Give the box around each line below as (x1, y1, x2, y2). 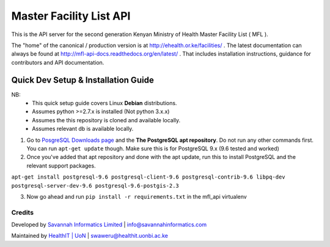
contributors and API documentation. (11, 59, 105, 66)
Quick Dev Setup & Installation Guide (11, 75, 154, 85)
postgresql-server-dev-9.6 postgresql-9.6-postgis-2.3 (11, 182, 180, 189)
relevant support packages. (26, 162, 96, 169)
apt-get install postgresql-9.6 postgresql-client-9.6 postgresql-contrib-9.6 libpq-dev (11, 174, 285, 180)
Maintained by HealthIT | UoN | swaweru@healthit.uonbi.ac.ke (11, 232, 168, 240)
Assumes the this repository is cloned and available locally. (32, 116, 181, 123)
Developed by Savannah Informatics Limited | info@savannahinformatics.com (11, 221, 207, 229)
